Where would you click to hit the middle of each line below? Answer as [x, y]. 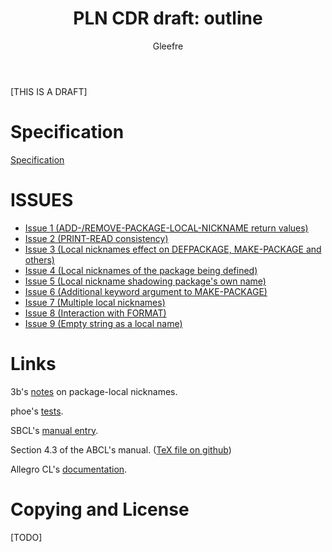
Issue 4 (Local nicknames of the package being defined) [141, 270]
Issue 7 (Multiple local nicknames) [95, 302]
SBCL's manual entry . [54, 430]
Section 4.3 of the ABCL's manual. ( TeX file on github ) [121, 449]
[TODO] [26, 537]
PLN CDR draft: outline [168, 18]
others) [39, 259]
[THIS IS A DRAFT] [49, 91]
